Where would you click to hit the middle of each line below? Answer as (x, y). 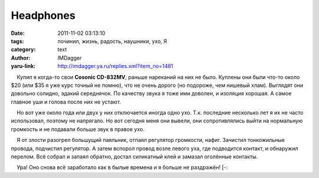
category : (23, 50)
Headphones (43, 15)
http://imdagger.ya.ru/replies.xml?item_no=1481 (115, 66)
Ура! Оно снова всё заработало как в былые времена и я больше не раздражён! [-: (122, 167)
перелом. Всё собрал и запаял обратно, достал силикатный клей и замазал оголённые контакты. (134, 157)
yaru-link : (23, 66)
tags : (17, 41)
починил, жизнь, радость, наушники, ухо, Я (113, 41)
